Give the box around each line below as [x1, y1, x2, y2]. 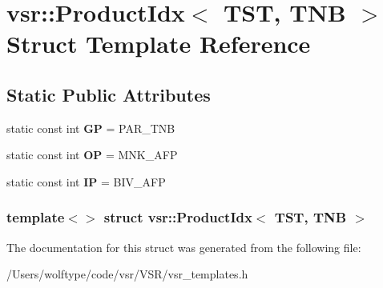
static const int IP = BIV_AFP [6, 173, 166, 190]
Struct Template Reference [6, 27, 311, 60]
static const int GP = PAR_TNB [6, 119, 175, 136]
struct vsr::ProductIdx [103, 207, 252, 227]
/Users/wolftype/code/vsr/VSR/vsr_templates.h [6, 266, 248, 282]
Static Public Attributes [6, 82, 211, 106]
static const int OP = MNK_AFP [6, 146, 178, 163]
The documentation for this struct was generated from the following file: [6, 238, 361, 255]
